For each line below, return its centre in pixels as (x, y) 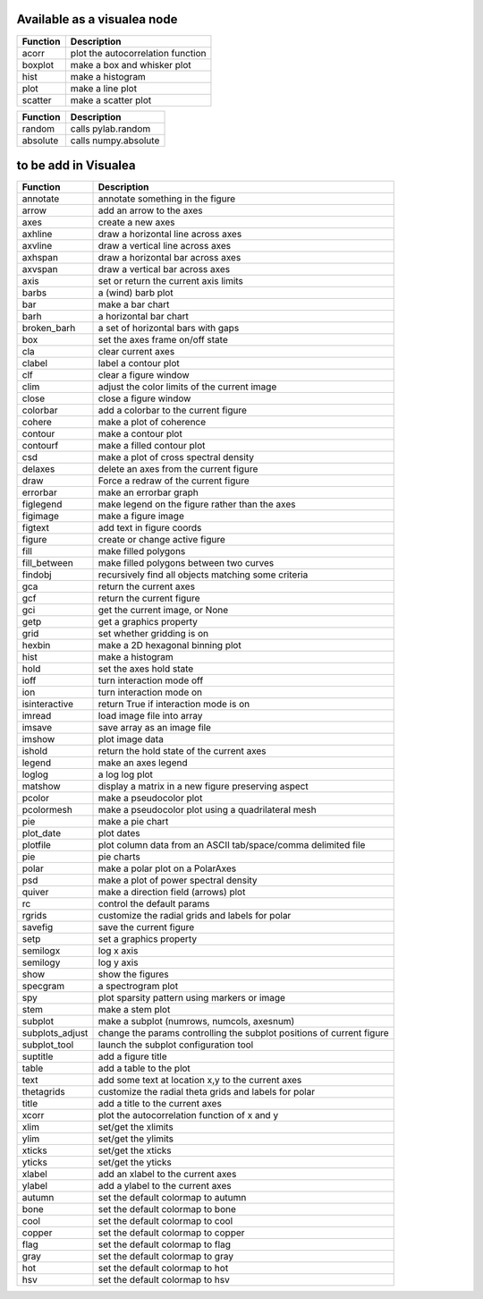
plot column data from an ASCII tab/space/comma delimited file (232, 845)
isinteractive (48, 705)
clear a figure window (144, 375)
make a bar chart (134, 304)
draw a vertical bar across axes (164, 269)
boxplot (38, 64)
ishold (35, 751)
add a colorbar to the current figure (173, 410)
